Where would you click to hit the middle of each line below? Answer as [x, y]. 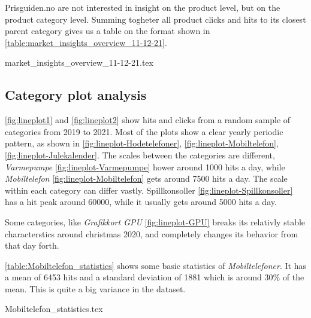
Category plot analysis [76, 95]
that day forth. [32, 245]
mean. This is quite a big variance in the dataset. [95, 288]
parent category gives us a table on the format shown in [108, 31]
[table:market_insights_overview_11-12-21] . [86, 42]
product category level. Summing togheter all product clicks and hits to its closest [155, 19]
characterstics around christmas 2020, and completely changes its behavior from [152, 233]
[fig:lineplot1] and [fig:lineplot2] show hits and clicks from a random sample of [148, 120]
